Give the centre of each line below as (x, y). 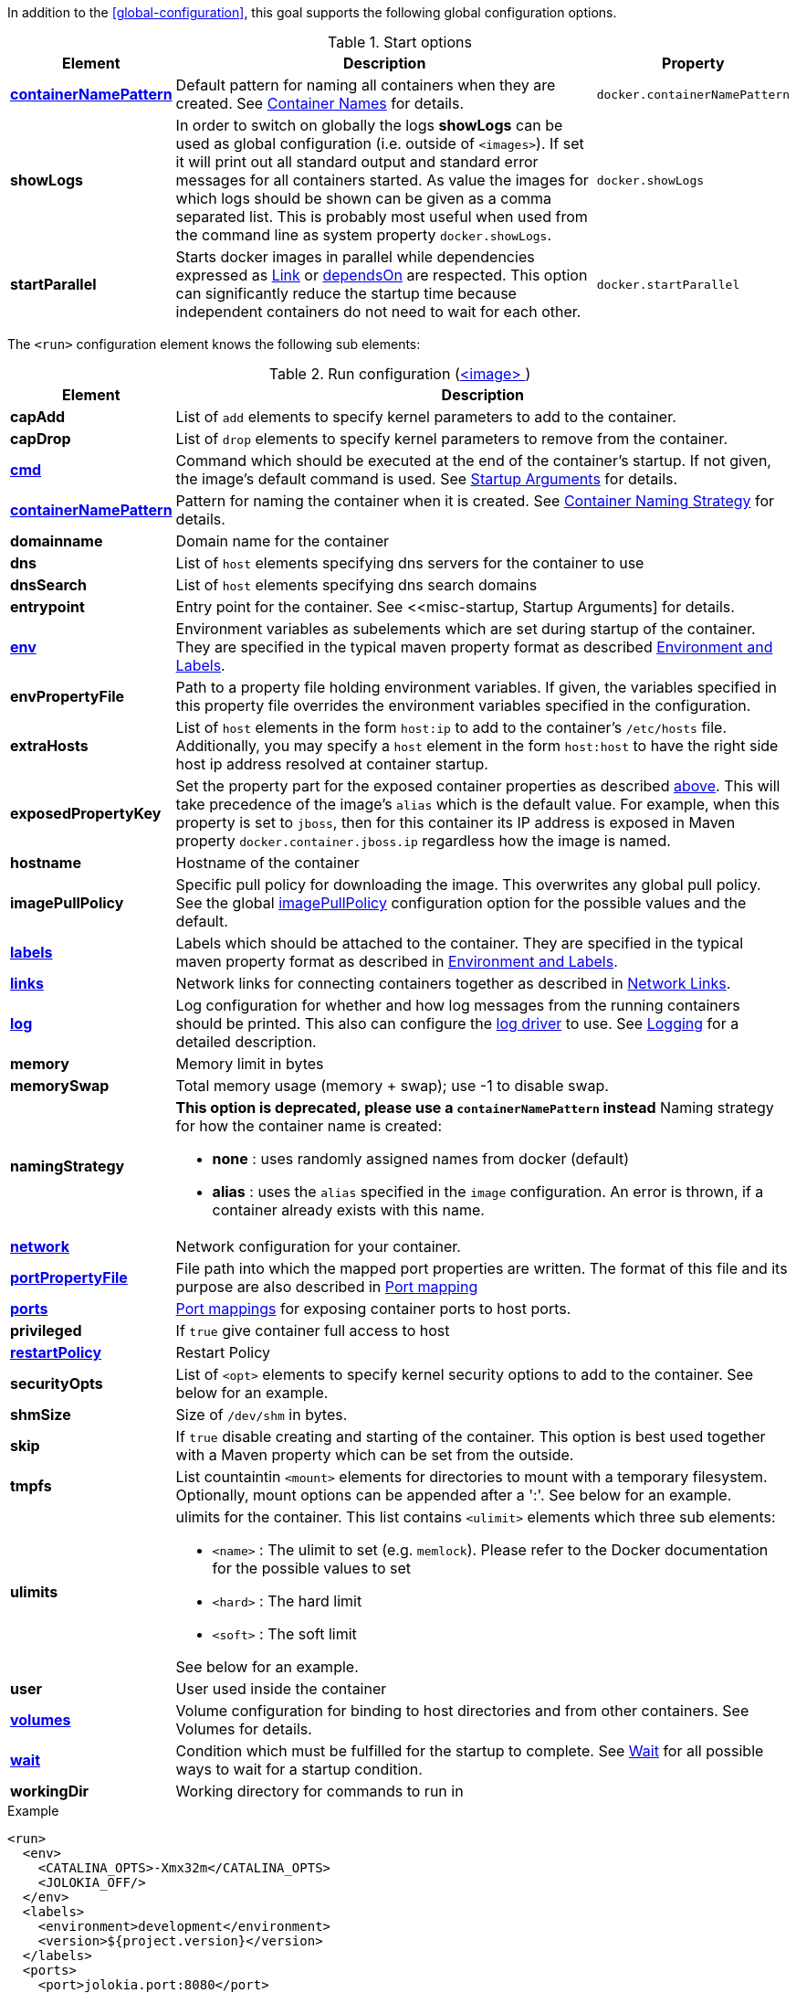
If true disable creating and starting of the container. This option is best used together (471, 1436)
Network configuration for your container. (318, 1246)
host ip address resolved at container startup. (332, 764)
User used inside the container (281, 1689)
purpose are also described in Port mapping (327, 1287)
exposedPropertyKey (86, 813)
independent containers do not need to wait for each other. (378, 312)
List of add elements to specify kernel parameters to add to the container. (426, 417)
